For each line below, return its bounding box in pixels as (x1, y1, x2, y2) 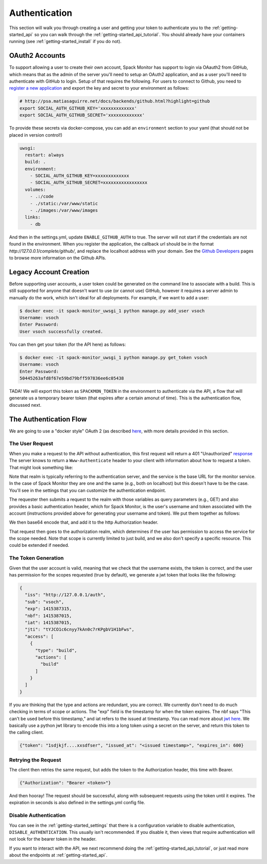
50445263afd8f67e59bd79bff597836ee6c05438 (19, 375, 124, 381)
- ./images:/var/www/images (30, 208, 98, 213)
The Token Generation (9, 555, 64, 562)
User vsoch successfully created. (19, 329, 103, 334)
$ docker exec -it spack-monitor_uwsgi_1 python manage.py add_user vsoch (19, 308, 205, 314)
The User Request (9, 440, 53, 447)
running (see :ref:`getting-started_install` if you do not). (9, 39, 122, 45)
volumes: (25, 187, 46, 192)
